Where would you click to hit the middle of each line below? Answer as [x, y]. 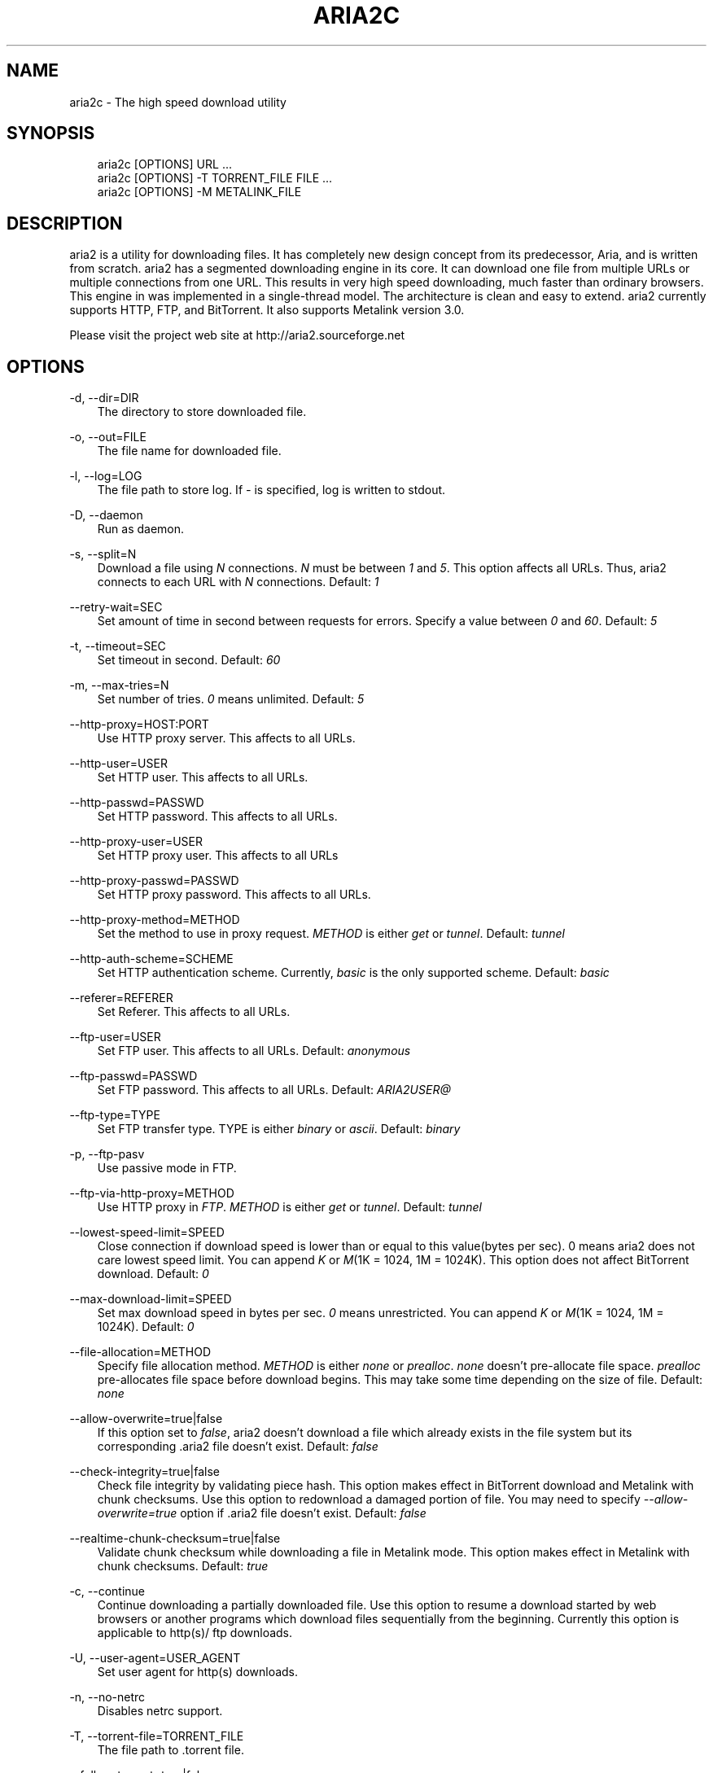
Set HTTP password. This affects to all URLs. [217, 816]
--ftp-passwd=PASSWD [133, 1076]
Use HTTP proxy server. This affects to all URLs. [226, 738]
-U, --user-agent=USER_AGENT [155, 1658]
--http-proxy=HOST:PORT [139, 725]
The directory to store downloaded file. [202, 412]
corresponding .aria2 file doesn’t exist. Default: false [238, 1447]
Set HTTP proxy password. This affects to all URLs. [234, 895]
